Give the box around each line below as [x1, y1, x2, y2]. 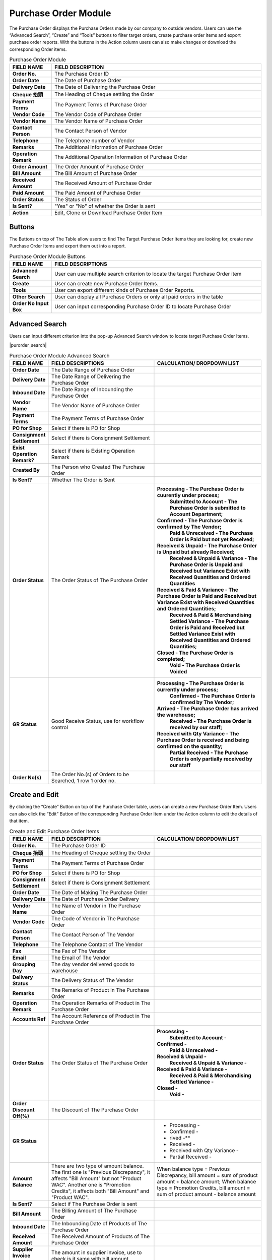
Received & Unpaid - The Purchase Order [157, 542, 257, 549]
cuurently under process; [157, 491, 219, 498]
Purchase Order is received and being [157, 736, 249, 743]
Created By [12, 466, 40, 473]
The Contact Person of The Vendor [51, 931, 134, 938]
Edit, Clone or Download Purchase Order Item [54, 209, 163, 216]
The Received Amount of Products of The [51, 1233, 150, 1240]
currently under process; [157, 686, 219, 693]
